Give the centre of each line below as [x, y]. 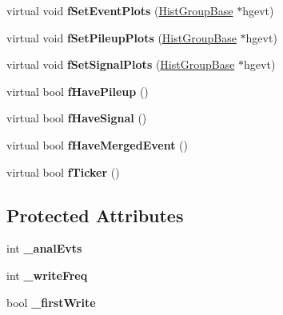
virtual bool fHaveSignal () [77, 118]
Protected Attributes [95, 215]
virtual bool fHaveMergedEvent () [98, 144]
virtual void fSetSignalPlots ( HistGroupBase [121, 64]
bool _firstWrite [51, 302]
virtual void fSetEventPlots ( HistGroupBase [120, 10]
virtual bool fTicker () [63, 171]
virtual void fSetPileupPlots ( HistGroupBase [122, 37]
